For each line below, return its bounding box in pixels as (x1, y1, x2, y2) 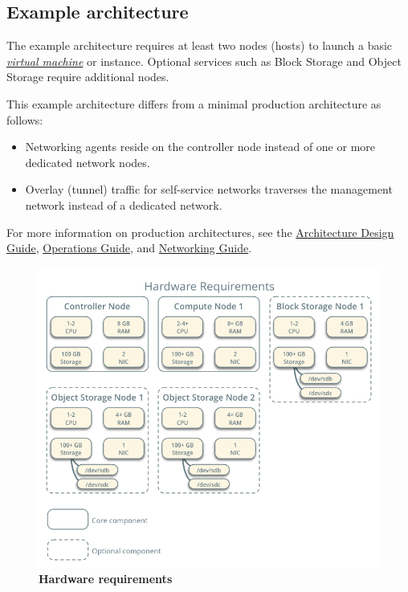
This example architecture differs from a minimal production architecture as (6, 95, 381, 112)
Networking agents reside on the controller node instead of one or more (25, 138, 376, 155)
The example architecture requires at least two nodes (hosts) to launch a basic (6, 37, 393, 54)
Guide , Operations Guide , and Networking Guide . (6, 239, 252, 256)
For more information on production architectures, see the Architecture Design (6, 223, 394, 240)
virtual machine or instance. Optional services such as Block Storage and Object (6, 52, 402, 69)
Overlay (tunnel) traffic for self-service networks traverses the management (25, 181, 393, 198)
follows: (6, 111, 43, 128)
